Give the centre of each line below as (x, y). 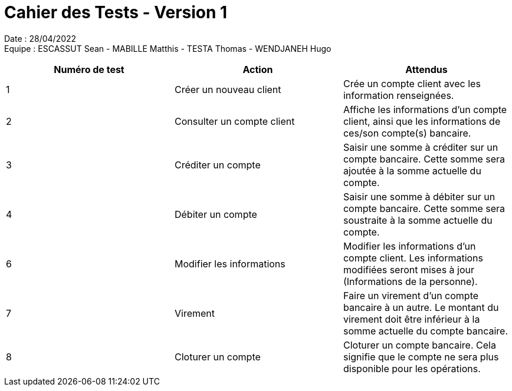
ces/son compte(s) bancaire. (407, 133)
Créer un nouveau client (228, 89)
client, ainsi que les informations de (422, 121)
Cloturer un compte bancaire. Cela (419, 345)
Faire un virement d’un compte (411, 295)
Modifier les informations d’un (409, 246)
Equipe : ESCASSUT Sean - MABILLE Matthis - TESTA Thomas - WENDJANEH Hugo (168, 48)
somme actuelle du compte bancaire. (426, 331)
